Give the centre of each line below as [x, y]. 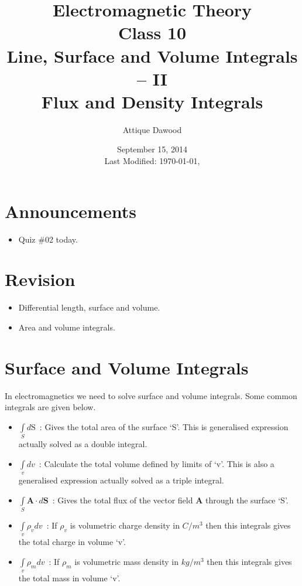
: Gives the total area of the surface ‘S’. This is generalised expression [164, 426]
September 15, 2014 [152, 149]
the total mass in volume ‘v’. [69, 578]
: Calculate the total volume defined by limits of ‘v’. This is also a [157, 463]
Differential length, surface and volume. [89, 307]
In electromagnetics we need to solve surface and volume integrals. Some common [151, 395]
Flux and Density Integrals [152, 101]
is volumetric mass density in [127, 562]
